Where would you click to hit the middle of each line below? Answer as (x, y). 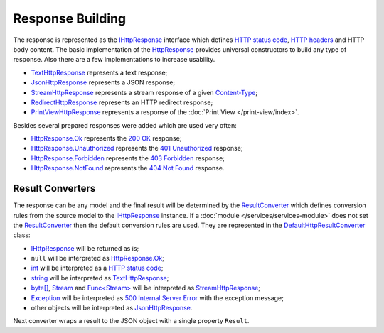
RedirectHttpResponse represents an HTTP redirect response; (122, 102)
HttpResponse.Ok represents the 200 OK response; (106, 138)
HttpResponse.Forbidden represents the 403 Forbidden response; (128, 158)
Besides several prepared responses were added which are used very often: (125, 125)
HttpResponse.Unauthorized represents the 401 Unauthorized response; (137, 148)
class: (22, 235)
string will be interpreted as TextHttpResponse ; (100, 278)
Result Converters (54, 189)
